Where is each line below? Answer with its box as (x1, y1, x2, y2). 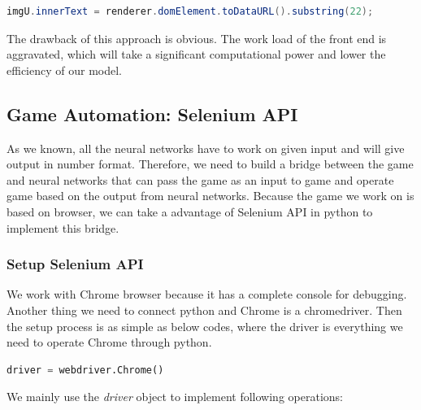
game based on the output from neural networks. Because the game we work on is (7, 187, 414, 204)
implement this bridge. (7, 219, 119, 236)
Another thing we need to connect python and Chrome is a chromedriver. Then (7, 301, 402, 318)
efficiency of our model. (7, 61, 122, 78)
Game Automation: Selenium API (7, 101, 298, 126)
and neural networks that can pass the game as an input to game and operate (7, 171, 394, 188)
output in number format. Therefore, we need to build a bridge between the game (7, 155, 414, 172)
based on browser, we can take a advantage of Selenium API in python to (7, 203, 373, 220)
